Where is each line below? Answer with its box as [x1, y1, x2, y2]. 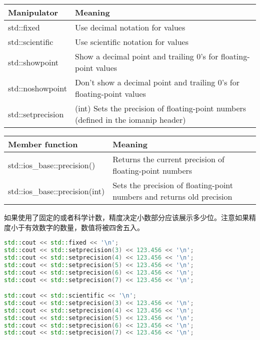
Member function [8, 138, 78, 150]
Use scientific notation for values [74, 36, 188, 47]
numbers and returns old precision [112, 191, 232, 202]
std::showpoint [8, 56, 59, 68]
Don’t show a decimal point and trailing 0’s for [74, 76, 239, 88]
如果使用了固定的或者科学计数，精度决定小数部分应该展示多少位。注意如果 [4, 212, 249, 222]
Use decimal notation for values [74, 21, 185, 33]
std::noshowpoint [8, 82, 67, 94]
